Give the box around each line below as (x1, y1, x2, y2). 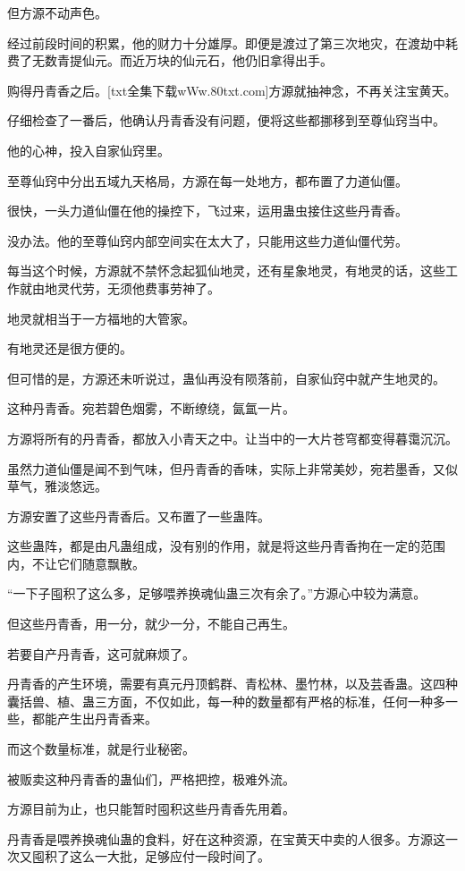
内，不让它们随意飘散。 (7, 554, 145, 572)
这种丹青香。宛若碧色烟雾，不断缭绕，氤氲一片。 (7, 399, 295, 418)
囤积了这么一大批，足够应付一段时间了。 (31, 847, 270, 866)
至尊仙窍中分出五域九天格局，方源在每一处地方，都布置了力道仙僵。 (7, 171, 408, 190)
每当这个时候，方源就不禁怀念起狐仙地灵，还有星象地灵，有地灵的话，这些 (7, 261, 445, 280)
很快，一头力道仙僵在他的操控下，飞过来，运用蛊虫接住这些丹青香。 (7, 201, 408, 220)
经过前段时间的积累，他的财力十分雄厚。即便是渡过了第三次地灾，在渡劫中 (7, 33, 445, 52)
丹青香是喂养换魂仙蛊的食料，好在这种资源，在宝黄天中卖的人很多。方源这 (7, 829, 445, 848)
